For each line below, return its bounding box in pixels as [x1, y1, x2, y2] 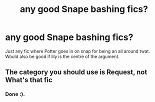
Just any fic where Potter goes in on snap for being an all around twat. [5, 48, 150, 54]
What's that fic [5, 76, 52, 84]
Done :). [5, 91, 25, 98]
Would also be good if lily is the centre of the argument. [5, 53, 120, 59]
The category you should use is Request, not [5, 68, 147, 76]
